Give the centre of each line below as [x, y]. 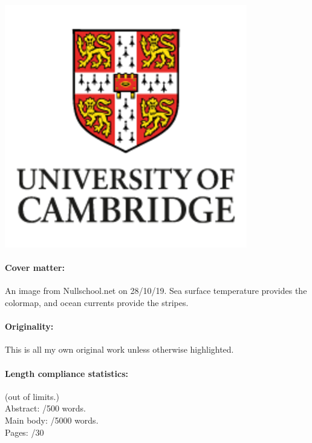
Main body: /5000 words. [52, 420]
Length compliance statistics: [67, 373]
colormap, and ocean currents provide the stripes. [97, 302]
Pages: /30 [24, 432]
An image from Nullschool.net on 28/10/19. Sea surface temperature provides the [156, 291]
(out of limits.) [32, 396]
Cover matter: [35, 268]
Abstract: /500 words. [46, 408]
